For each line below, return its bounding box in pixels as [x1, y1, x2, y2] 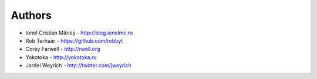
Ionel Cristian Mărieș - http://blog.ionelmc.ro [25, 29, 133, 36]
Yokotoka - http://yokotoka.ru [25, 53, 97, 61]
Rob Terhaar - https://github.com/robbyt [25, 37, 123, 44]
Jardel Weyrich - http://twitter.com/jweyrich [25, 62, 131, 69]
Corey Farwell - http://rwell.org [25, 46, 100, 53]
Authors [11, 9, 52, 22]
